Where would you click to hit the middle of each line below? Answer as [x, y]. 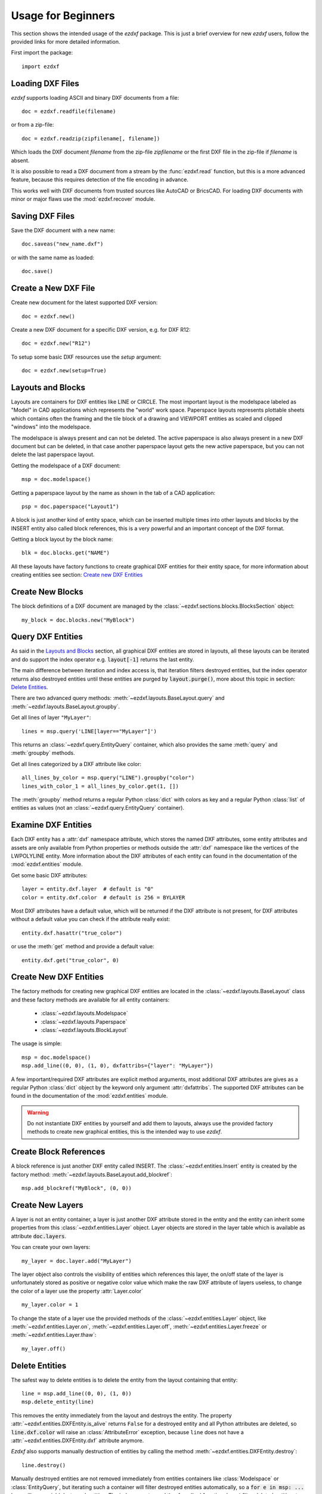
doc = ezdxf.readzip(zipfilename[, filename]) [91, 138]
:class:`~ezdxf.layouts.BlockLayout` [84, 1030]
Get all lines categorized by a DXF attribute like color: [76, 764]
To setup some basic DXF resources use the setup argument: [86, 357]
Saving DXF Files [43, 216]
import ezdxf [41, 66]
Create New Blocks [47, 592]
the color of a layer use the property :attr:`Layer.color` [77, 1291]
